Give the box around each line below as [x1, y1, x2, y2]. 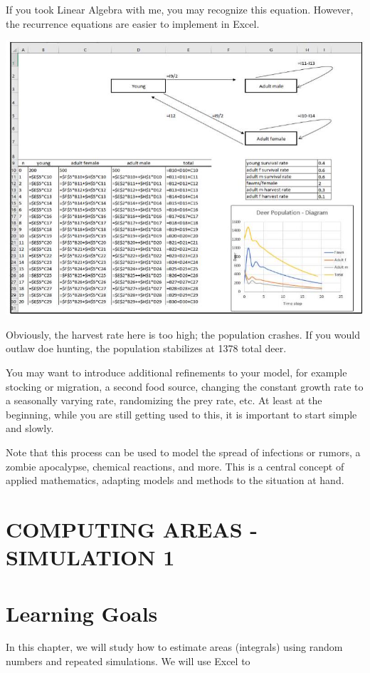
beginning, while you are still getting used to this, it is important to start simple [6, 406, 357, 421]
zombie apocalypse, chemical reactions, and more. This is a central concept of [6, 458, 344, 473]
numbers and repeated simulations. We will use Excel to [6, 654, 250, 669]
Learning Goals [6, 598, 158, 627]
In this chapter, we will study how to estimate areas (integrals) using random [6, 639, 343, 654]
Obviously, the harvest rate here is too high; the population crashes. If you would [6, 327, 360, 341]
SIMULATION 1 [6, 543, 175, 572]
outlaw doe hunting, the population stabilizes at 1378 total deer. [6, 341, 287, 356]
